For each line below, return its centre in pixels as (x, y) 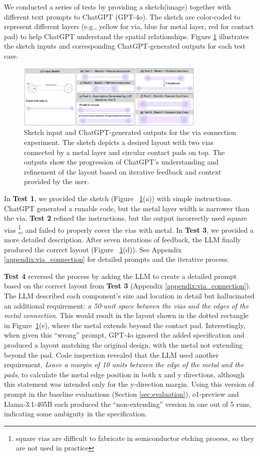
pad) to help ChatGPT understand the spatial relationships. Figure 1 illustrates (126, 36)
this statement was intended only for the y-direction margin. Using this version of (129, 384)
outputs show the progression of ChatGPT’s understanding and (121, 162)
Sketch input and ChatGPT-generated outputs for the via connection (130, 132)
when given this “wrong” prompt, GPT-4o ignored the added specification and (124, 335)
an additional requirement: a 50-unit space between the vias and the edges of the (126, 305)
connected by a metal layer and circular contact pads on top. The (124, 152)
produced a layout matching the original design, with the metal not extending (123, 344)
